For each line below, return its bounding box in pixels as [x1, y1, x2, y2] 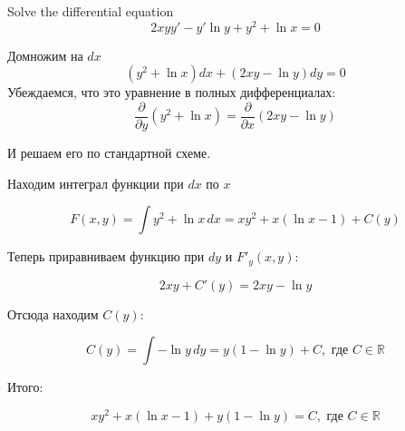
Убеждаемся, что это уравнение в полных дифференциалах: [7, 83, 336, 102]
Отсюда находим [7, 304, 99, 323]
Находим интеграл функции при [7, 173, 184, 192]
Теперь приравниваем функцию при [7, 247, 205, 266]
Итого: [7, 377, 43, 397]
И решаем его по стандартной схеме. [7, 142, 211, 162]
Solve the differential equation [7, 2, 174, 20]
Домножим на [7, 45, 83, 64]
